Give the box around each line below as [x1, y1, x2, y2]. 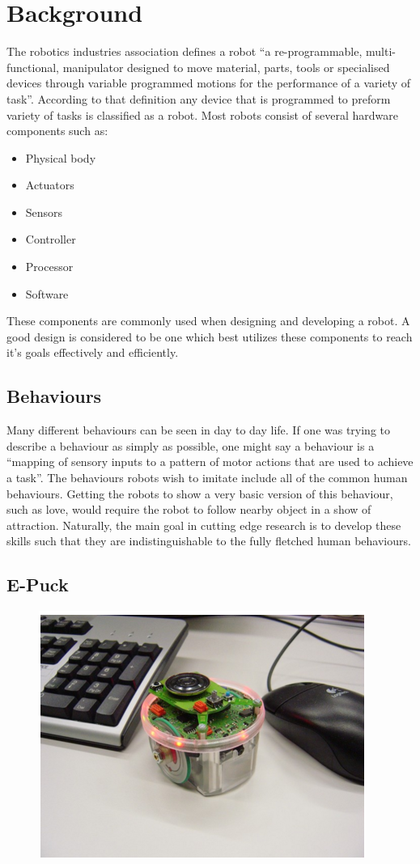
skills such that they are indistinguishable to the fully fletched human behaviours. [6, 532, 411, 549]
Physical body [25, 149, 96, 166]
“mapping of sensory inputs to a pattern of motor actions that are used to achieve [6, 453, 414, 470]
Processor [25, 258, 74, 275]
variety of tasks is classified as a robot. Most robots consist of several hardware [6, 106, 399, 123]
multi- [366, 43, 396, 60]
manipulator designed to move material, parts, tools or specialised [62, 58, 390, 75]
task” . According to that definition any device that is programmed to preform [6, 90, 391, 107]
